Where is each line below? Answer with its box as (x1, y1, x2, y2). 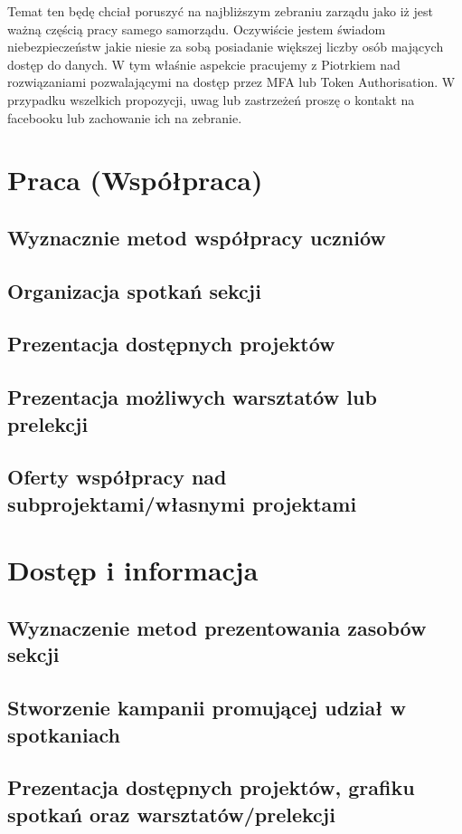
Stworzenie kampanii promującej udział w (7, 694, 406, 722)
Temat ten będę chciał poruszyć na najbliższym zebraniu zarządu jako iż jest (7, 2, 433, 20)
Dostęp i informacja (7, 551, 259, 589)
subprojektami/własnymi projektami (7, 489, 357, 517)
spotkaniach (7, 720, 120, 748)
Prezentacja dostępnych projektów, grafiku (7, 773, 415, 801)
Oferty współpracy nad (7, 463, 227, 491)
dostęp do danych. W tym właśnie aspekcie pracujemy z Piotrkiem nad (7, 54, 401, 73)
